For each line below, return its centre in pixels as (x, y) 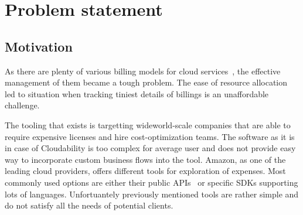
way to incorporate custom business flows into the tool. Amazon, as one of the (145, 159)
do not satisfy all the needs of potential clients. (89, 205)
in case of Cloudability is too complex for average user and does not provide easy (150, 148)
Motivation (39, 46)
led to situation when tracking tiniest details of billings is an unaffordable (137, 93)
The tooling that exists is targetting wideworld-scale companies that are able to (148, 124)
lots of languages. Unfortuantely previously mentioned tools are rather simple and (152, 194)
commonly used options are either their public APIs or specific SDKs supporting (151, 182)
